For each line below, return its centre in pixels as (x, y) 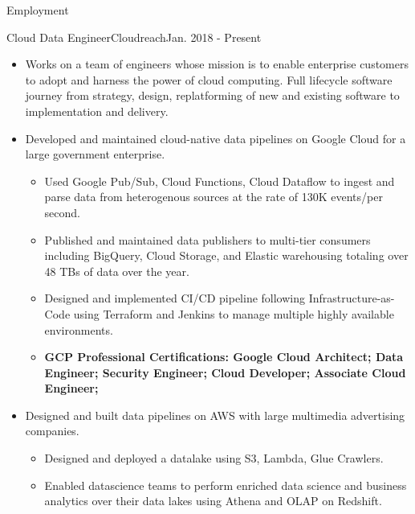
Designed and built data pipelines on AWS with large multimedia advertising (215, 415)
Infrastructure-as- (352, 298)
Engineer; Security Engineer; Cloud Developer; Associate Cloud (225, 372)
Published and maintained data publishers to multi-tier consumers (207, 239)
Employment (38, 10)
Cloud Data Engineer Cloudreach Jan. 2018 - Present (134, 37)
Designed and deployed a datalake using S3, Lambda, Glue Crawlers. (214, 458)
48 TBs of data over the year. (117, 271)
